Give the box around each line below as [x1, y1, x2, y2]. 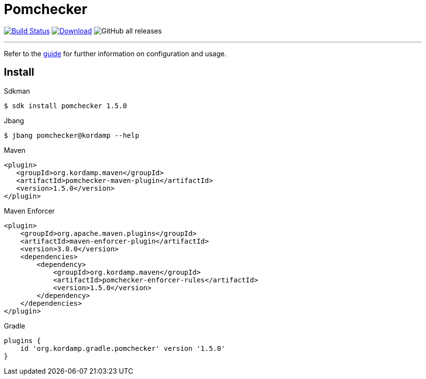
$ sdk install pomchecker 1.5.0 [4, 101, 127, 110]
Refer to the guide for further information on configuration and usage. [4, 49, 227, 58]
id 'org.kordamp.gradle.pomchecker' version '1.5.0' [20, 344, 226, 352]
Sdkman [4, 86, 30, 95]
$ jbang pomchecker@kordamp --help [4, 131, 140, 139]
